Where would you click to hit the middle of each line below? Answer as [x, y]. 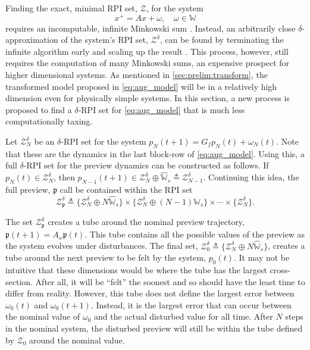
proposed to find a [39, 109]
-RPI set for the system [104, 141]
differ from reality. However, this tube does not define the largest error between [150, 293]
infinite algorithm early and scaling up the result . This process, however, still [147, 51]
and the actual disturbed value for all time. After [183, 316]
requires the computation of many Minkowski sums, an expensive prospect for [148, 63]
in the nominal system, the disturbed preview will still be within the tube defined [154, 328]
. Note [287, 141]
